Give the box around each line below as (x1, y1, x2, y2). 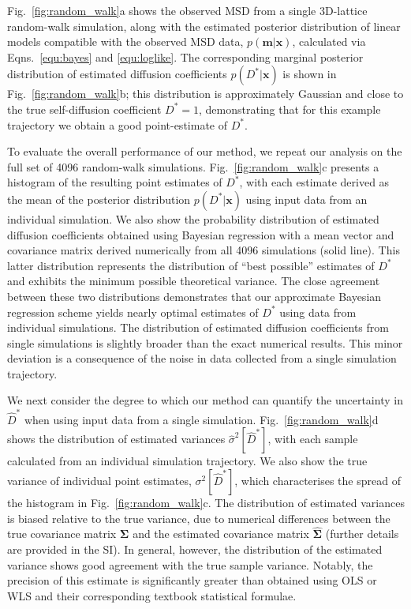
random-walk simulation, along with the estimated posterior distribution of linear (7, 17, 401, 34)
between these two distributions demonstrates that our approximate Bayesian (7, 288, 382, 304)
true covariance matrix (7, 525, 117, 542)
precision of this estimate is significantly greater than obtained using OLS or (7, 572, 377, 588)
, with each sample (267, 430, 358, 447)
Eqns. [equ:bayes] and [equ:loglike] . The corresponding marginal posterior (7, 48, 364, 65)
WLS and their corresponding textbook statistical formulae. (7, 587, 297, 603)
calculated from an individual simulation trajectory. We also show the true (7, 453, 368, 469)
